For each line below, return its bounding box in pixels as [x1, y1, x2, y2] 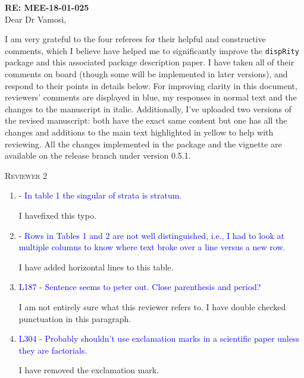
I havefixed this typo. [18, 209, 96, 221]
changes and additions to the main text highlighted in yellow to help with [5, 126, 274, 138]
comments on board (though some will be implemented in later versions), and [5, 68, 288, 80]
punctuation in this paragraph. [18, 312, 131, 325]
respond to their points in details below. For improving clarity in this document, [5, 79, 297, 92]
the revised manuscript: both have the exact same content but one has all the [5, 114, 287, 127]
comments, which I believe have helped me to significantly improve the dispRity [5, 44, 299, 56]
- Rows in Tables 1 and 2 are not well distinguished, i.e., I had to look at [18, 229, 284, 241]
